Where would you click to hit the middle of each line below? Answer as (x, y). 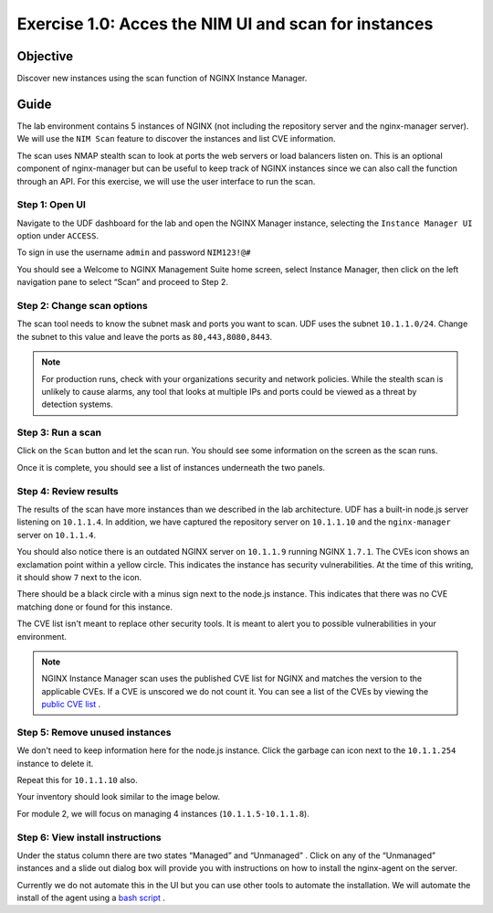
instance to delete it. (55, 763)
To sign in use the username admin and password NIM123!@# (134, 252)
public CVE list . (71, 705)
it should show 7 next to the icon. (79, 577)
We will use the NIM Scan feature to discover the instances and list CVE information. (176, 139)
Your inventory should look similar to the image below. (119, 797)
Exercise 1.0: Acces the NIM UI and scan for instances (225, 24)
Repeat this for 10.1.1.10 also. (78, 780)
